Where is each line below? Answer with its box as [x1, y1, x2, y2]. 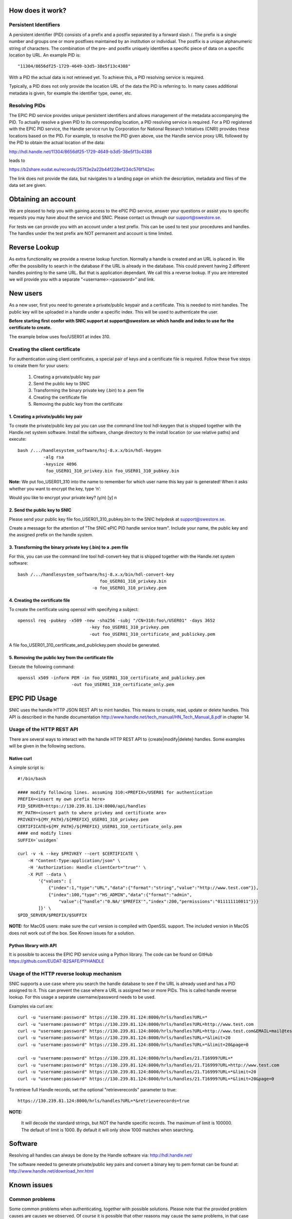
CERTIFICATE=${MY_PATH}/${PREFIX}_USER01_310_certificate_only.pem [18, 824, 182, 829]
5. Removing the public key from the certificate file [9, 655, 114, 661]
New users [9, 289, 42, 297]
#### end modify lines [18, 830, 72, 836]
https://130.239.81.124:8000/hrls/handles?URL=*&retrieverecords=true [18, 1098, 190, 1104]
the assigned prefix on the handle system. [9, 532, 93, 538]
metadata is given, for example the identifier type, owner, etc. [9, 90, 132, 96]
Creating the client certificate [9, 346, 80, 353]
